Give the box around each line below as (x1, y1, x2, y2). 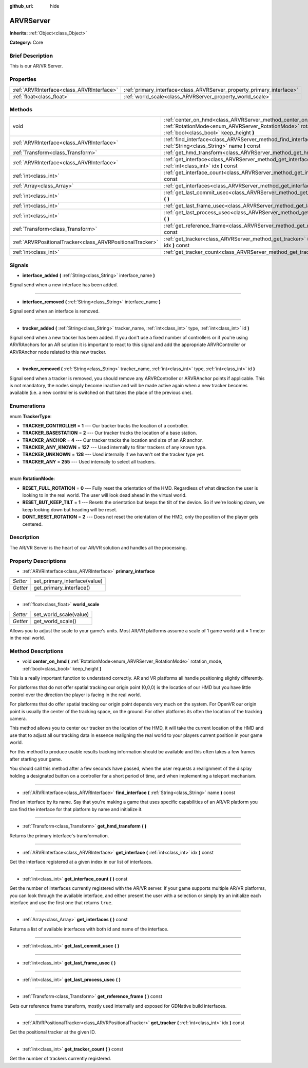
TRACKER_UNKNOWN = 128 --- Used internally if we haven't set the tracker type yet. (22, 451, 205, 458)
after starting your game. (9, 756, 62, 762)
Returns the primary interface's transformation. (9, 832, 109, 839)
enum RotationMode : (9, 475, 55, 481)
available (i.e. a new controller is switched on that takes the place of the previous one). (9, 389, 193, 396)
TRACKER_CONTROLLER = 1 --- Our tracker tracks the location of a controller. (22, 422, 189, 428)
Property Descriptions (9, 557, 66, 564)
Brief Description (9, 52, 53, 59)
